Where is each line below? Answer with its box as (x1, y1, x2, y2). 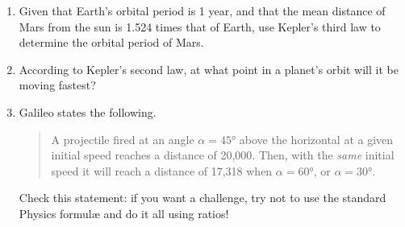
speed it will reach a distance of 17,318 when (51, 162, 273, 179)
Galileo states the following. (19, 103, 157, 120)
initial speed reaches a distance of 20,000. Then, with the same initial (51, 147, 395, 163)
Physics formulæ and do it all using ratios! (19, 204, 229, 221)
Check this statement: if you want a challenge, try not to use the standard (19, 189, 386, 206)
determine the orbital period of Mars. (19, 34, 204, 51)
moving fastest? (19, 76, 96, 93)
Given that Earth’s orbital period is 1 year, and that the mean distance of (19, 2, 386, 19)
